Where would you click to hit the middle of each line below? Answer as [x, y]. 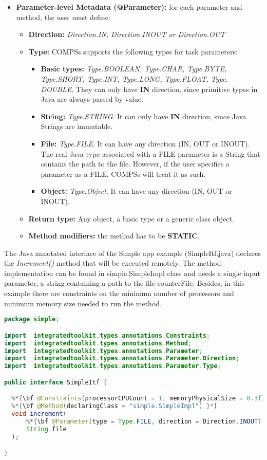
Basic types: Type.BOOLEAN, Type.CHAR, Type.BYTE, [134, 69]
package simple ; [32, 319]
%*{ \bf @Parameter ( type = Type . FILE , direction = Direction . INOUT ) [144, 421]
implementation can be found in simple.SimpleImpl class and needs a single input [132, 273]
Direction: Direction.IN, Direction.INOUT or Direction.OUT [127, 34]
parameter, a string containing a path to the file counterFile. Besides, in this [125, 283]
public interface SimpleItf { [56, 382]
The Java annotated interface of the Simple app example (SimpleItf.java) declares [133, 253]
